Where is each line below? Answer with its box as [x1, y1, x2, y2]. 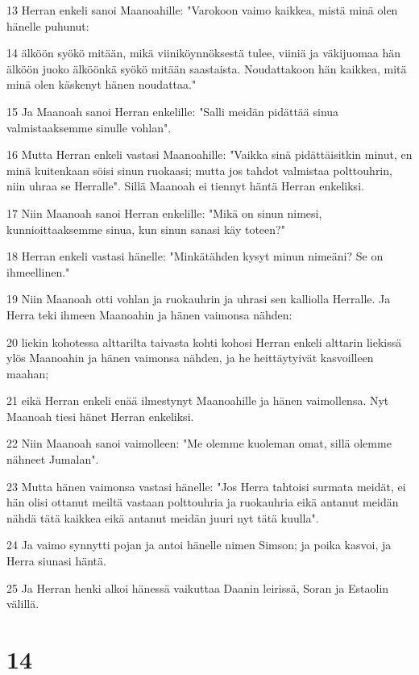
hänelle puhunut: [6, 17, 89, 34]
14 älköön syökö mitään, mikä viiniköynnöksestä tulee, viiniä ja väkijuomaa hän [6, 44, 401, 61]
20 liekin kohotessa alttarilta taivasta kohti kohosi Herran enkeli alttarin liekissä [6, 333, 402, 350]
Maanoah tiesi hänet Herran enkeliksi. [6, 407, 194, 424]
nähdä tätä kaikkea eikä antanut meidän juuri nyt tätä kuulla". [6, 509, 319, 526]
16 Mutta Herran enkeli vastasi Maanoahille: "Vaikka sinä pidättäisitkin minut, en [6, 146, 413, 163]
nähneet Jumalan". [6, 451, 99, 468]
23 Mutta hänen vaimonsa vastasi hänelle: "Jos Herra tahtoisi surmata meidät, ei [6, 477, 406, 494]
